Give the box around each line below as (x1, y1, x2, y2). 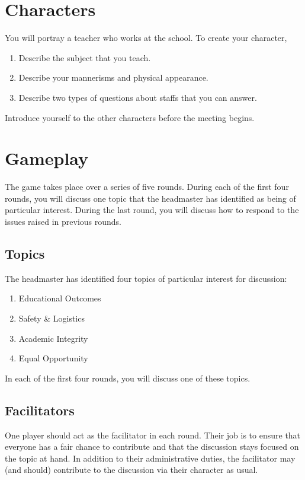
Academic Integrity (18, 332, 88, 344)
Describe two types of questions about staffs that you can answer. (18, 91, 257, 103)
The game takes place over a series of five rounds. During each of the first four (5, 180, 289, 193)
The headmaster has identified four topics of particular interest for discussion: (5, 272, 287, 284)
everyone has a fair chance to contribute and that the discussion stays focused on (5, 440, 299, 453)
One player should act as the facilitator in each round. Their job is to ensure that (5, 428, 301, 441)
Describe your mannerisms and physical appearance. (18, 71, 208, 84)
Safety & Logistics (18, 311, 85, 324)
